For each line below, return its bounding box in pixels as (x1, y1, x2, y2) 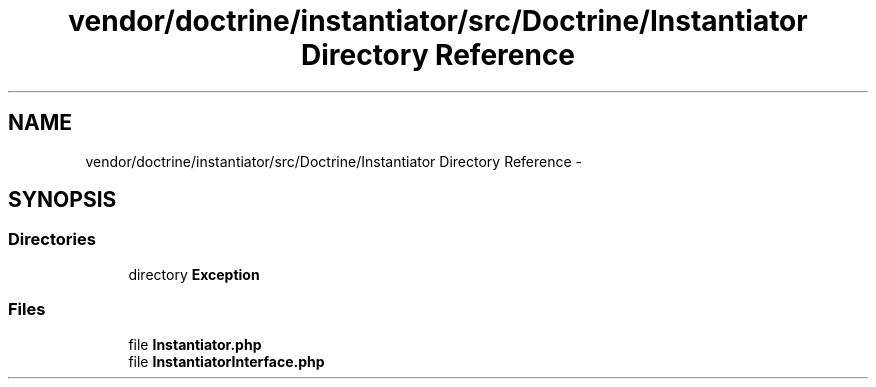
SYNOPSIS (8, 187, 117, 213)
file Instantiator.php (128, 335, 262, 353)
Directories (8, 229, 96, 250)
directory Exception (128, 265, 260, 283)
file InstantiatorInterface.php (128, 352, 325, 370)
